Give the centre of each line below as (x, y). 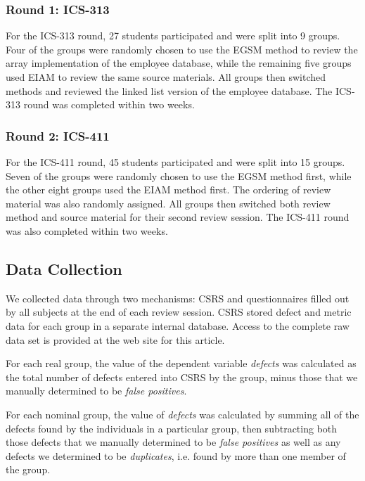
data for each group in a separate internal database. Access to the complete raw (178, 325)
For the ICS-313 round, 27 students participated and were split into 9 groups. (173, 36)
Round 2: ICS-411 (58, 135)
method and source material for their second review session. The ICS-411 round (178, 217)
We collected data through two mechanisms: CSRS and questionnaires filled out (178, 298)
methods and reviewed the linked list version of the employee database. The (169, 90)
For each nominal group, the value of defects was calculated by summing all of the (182, 414)
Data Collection (64, 268)
